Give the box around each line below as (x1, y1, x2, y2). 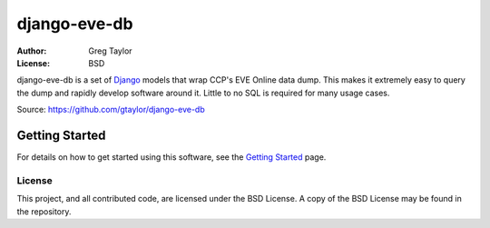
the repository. (16, 205, 72, 217)
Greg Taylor (88, 45, 132, 56)
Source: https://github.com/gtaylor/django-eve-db (16, 104, 205, 115)
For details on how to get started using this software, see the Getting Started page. (16, 152, 327, 163)
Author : (16, 45, 47, 56)
